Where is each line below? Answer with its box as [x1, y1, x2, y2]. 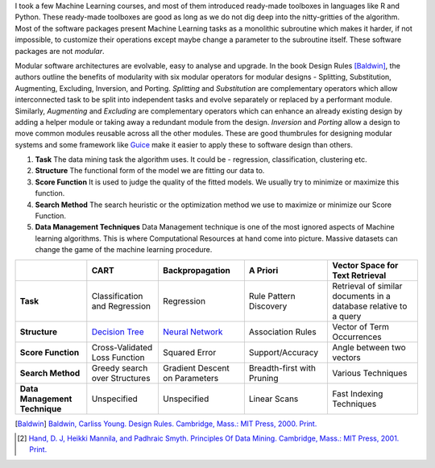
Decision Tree [91, 326, 144, 338]
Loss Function [91, 351, 145, 362]
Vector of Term [331, 321, 390, 332]
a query [331, 310, 362, 321]
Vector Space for [331, 259, 399, 271]
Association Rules [248, 326, 317, 338]
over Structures [91, 372, 151, 383]
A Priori [248, 264, 279, 275]
